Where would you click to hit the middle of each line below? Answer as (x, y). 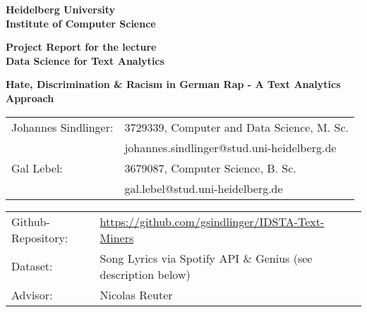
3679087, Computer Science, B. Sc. (210, 168)
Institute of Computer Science (81, 23)
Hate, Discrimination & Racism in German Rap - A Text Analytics (173, 84)
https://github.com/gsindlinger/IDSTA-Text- (212, 221)
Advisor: (32, 294)
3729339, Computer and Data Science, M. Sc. (237, 127)
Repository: (40, 237)
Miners (117, 237)
